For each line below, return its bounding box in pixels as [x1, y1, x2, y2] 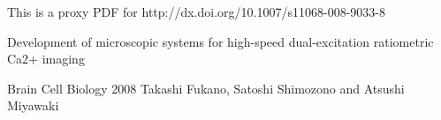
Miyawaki [7, 96, 59, 115]
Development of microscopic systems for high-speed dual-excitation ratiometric [7, 32, 434, 50]
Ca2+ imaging [7, 49, 85, 68]
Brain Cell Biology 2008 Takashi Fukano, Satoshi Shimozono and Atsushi [7, 79, 405, 97]
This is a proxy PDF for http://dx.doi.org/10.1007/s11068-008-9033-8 [7, 3, 385, 20]
